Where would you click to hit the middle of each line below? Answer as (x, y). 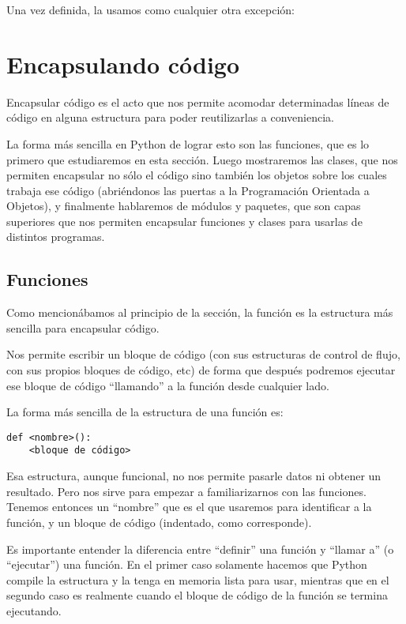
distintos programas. (56, 237)
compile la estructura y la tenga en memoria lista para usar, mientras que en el (198, 579)
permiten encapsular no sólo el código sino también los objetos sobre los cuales (197, 175)
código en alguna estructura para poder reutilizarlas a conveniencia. (170, 117)
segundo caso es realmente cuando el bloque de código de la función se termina (197, 595)
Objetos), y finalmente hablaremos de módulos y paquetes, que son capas (184, 206)
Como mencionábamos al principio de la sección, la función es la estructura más (200, 312)
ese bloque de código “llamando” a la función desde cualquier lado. (168, 385)
